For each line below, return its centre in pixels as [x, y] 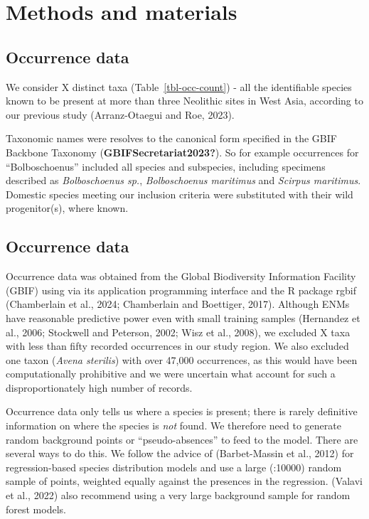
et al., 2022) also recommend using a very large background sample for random [178, 495]
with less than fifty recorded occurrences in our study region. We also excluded [177, 346]
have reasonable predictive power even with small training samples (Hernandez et [183, 317]
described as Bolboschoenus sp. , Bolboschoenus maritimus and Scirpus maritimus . [183, 180]
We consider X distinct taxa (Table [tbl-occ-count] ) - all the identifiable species [179, 86]
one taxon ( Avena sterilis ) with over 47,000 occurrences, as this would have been [182, 359]
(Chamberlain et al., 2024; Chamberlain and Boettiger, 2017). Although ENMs [178, 304]
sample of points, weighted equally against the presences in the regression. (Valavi [184, 481]
